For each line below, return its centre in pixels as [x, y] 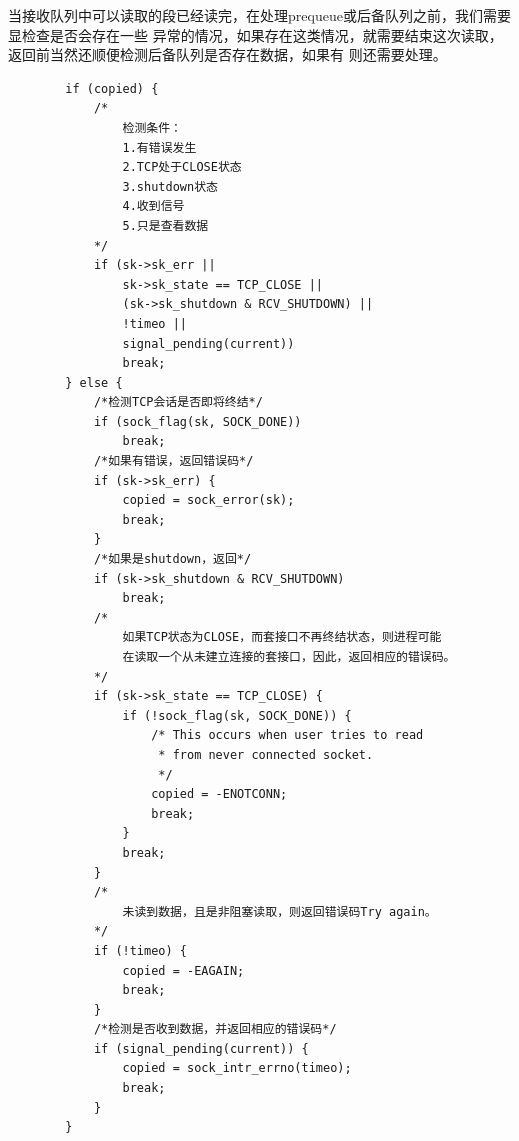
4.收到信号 [153, 206]
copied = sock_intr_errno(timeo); [237, 1068]
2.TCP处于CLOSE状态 [182, 167]
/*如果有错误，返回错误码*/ [173, 461]
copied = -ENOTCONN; [219, 794]
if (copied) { [112, 88]
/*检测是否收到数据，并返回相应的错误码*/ [215, 1029]
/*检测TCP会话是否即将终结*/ [178, 402]
